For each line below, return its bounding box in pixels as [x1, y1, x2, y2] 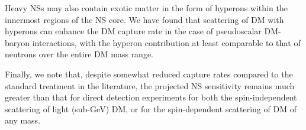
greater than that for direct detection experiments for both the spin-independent [5, 91, 297, 103]
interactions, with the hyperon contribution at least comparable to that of [32, 36, 301, 48]
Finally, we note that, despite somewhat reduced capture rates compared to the [5, 67, 293, 80]
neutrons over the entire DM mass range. [5, 48, 154, 60]
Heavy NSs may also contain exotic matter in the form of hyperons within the [5, 2, 288, 14]
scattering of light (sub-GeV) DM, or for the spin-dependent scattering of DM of [5, 102, 297, 115]
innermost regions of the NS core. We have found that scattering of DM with [5, 13, 284, 25]
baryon [5, 36, 30, 48]
